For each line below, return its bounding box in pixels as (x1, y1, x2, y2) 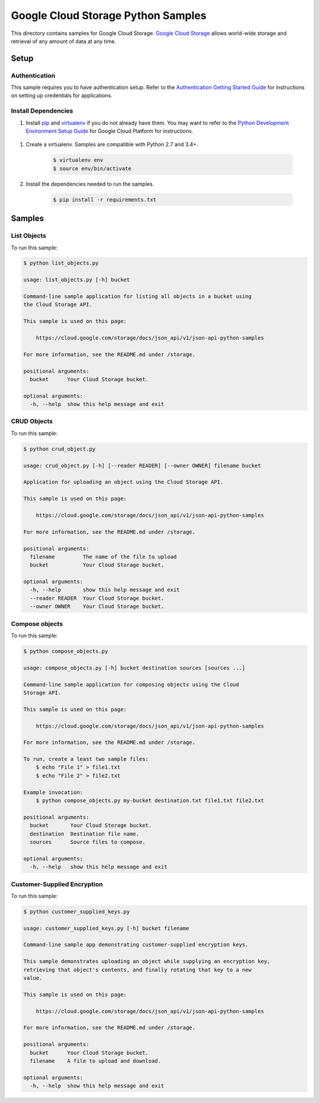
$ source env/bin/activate (53, 165, 132, 172)
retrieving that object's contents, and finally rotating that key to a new (23, 966, 252, 973)
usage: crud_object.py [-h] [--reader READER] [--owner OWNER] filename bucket (23, 462, 261, 469)
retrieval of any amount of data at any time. (11, 37, 117, 44)
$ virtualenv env (53, 157, 104, 164)
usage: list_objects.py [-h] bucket (23, 276, 130, 283)
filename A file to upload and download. (30, 1057, 161, 1064)
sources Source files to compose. (30, 839, 146, 845)
